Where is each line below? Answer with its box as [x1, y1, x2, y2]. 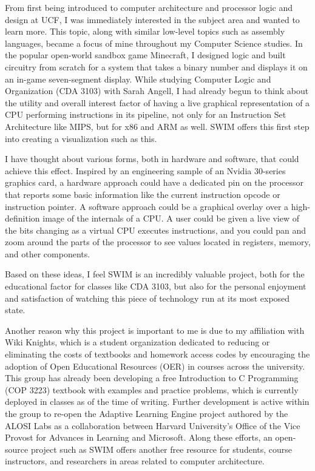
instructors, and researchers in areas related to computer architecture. [5, 455, 265, 467]
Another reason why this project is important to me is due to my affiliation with [5, 324, 305, 336]
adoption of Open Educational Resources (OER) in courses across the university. [5, 359, 305, 372]
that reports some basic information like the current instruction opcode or [5, 188, 280, 200]
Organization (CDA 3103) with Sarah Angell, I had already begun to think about [5, 84, 309, 97]
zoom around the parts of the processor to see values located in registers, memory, [5, 235, 311, 248]
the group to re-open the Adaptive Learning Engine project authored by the [5, 407, 288, 419]
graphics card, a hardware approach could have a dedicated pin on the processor [5, 176, 304, 189]
